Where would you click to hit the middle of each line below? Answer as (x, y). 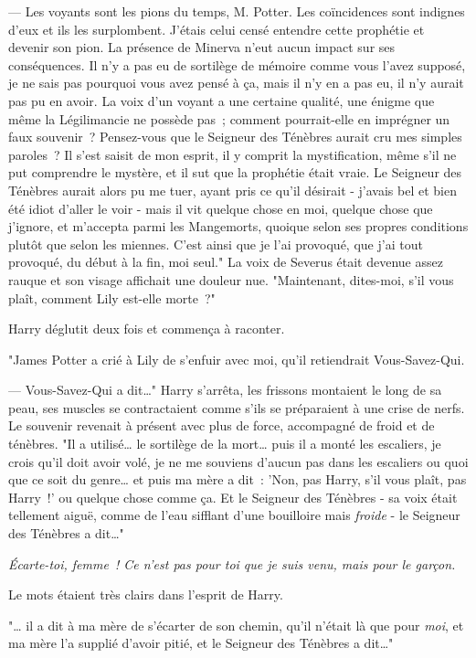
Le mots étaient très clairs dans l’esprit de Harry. (146, 594)
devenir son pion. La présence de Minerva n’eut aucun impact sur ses (202, 47)
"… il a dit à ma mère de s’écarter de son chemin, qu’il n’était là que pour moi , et (236, 625)
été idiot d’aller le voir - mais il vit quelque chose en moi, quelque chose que (221, 208)
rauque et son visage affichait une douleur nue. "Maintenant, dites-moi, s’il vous (231, 279)
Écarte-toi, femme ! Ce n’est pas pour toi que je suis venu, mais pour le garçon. (232, 563)
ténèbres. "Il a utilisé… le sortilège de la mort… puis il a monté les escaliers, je (225, 444)
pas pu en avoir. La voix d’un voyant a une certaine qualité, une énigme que (222, 100)
